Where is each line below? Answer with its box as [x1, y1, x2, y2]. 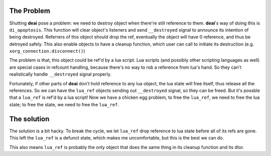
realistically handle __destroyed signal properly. [9, 71, 111, 77]
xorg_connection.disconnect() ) [9, 48, 85, 54]
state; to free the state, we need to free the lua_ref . [9, 101, 119, 107]
